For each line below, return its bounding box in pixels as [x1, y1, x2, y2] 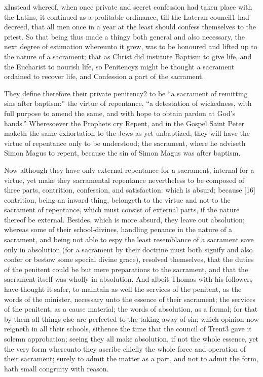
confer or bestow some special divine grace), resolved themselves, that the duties [4, 254, 254, 265]
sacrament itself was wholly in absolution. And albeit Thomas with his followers [4, 274, 253, 284]
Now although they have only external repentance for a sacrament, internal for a [4, 164, 254, 175]
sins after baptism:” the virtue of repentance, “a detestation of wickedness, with [4, 98, 252, 108]
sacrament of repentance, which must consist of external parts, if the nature [4, 204, 240, 215]
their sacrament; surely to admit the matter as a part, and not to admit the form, [4, 353, 258, 364]
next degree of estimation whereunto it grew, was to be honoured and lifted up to [4, 41, 257, 52]
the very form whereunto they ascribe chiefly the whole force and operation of [4, 343, 246, 354]
